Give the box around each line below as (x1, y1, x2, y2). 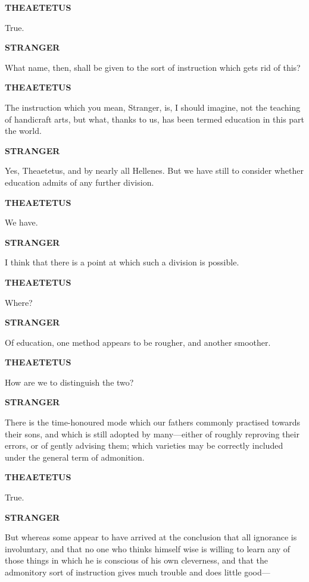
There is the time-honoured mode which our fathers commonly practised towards (5, 416, 300, 428)
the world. (5, 124, 42, 137)
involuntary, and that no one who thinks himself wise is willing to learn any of (5, 542, 291, 555)
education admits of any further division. (5, 176, 154, 188)
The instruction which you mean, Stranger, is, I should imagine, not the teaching (5, 101, 301, 113)
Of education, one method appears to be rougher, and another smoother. (5, 336, 271, 348)
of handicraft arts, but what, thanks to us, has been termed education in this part (5, 112, 305, 125)
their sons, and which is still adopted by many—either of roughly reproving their (5, 427, 299, 440)
